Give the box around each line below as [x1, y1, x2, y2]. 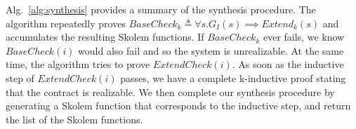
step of [6, 70, 34, 85]
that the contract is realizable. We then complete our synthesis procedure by [6, 84, 335, 99]
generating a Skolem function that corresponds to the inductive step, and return [6, 98, 351, 113]
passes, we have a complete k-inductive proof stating [120, 70, 346, 85]
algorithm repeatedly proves [6, 15, 126, 30]
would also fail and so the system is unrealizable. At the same [78, 43, 344, 57]
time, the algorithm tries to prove [6, 57, 150, 72]
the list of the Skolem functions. [6, 111, 143, 126]
